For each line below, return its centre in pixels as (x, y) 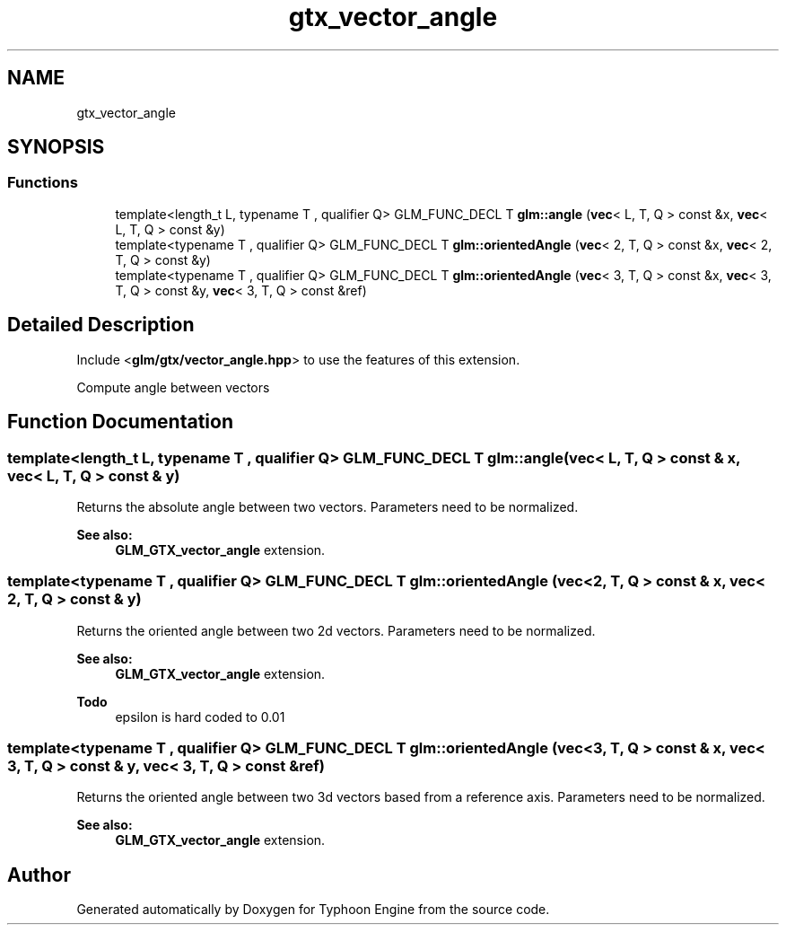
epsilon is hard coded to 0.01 (200, 717)
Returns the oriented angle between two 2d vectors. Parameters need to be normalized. (336, 630)
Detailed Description (101, 325)
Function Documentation (120, 422)
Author (39, 875)
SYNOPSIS (56, 147)
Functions (43, 183)
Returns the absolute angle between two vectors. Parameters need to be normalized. (327, 506)
